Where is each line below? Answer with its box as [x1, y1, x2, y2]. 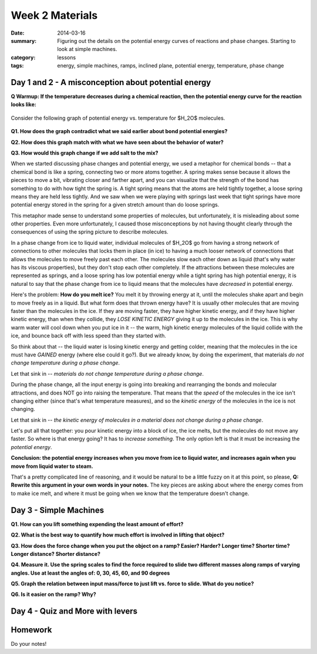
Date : [11, 29, 25, 36]
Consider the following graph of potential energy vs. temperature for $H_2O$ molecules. [11, 114, 225, 122]
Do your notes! [11, 640, 47, 648]
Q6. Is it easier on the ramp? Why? [11, 591, 96, 598]
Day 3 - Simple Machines [11, 505, 104, 515]
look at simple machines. [57, 46, 117, 53]
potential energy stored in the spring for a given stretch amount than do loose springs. [11, 201, 220, 208]
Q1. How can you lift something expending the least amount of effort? [11, 520, 184, 528]
